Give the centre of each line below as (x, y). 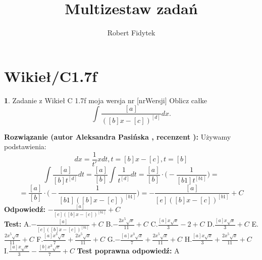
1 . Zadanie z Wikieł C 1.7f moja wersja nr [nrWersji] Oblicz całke (106, 100)
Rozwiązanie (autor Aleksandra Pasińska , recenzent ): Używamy (118, 136)
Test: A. (18, 224)
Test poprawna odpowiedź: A (128, 250)
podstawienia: (25, 146)
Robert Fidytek (131, 33)
